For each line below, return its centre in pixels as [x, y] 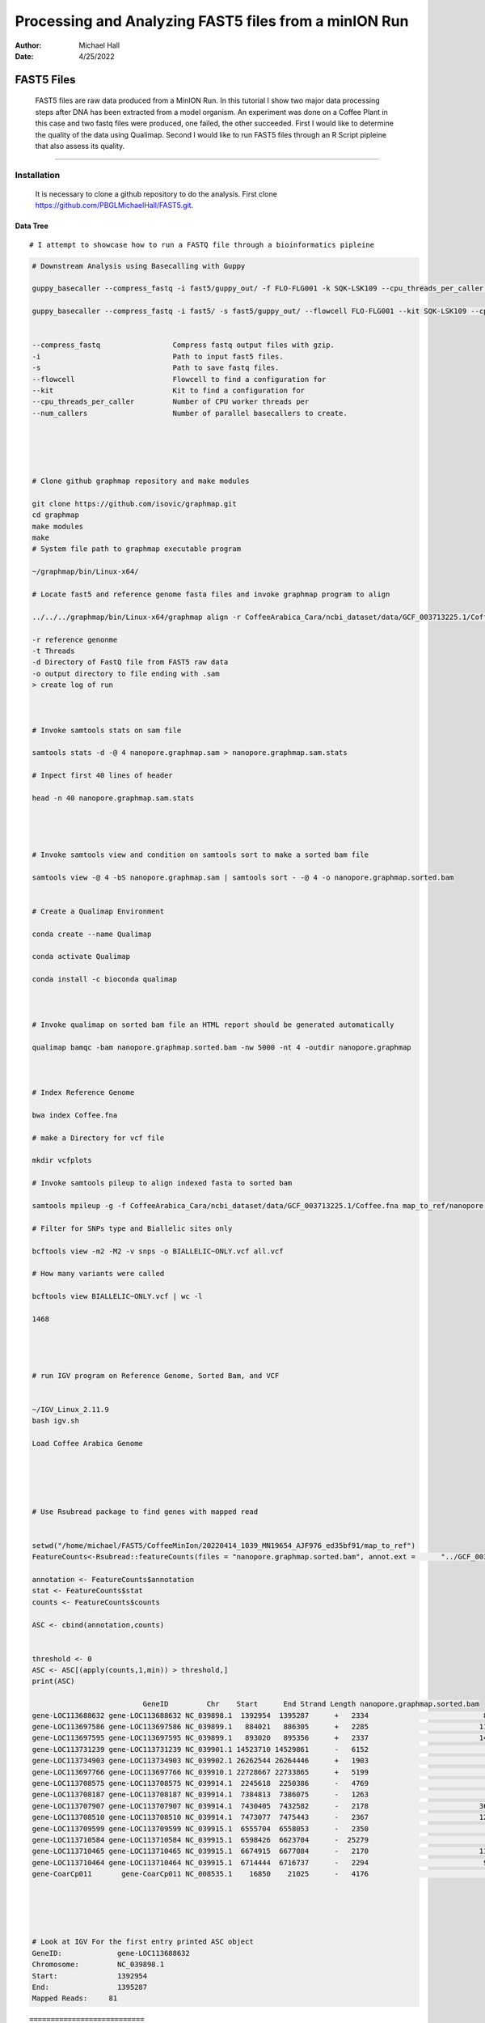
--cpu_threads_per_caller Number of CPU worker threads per [171, 402]
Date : [24, 56]
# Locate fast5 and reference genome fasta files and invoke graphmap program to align [211, 594]
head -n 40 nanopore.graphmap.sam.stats [113, 798]
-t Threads [53, 651]
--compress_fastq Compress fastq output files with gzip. [183, 345]
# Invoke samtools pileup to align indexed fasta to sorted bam [162, 1183]
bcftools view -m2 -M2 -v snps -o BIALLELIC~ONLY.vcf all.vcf [158, 1251]
